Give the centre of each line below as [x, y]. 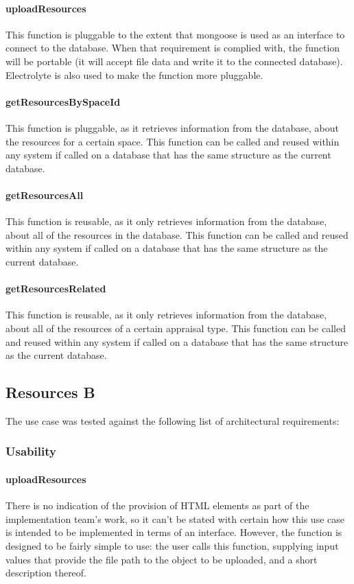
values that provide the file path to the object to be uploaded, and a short [162, 559]
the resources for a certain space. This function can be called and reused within [173, 141]
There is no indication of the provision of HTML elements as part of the [157, 505]
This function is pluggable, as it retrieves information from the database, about [172, 127]
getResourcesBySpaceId [63, 101]
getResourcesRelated [56, 289]
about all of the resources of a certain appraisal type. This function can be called [176, 328]
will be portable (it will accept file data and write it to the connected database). [174, 61]
